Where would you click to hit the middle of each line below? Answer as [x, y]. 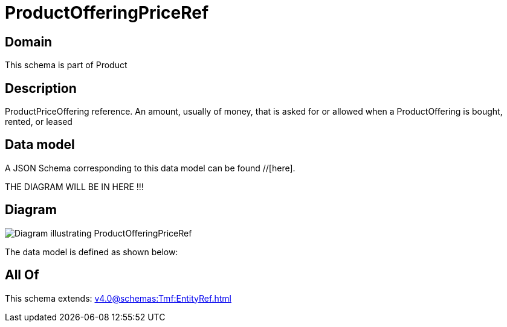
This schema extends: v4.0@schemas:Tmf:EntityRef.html [118, 298]
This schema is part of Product [66, 65]
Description [41, 88]
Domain [29, 42]
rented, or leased [39, 122]
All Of [22, 275]
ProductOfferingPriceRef [107, 13]
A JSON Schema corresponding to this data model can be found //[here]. [150, 168]
